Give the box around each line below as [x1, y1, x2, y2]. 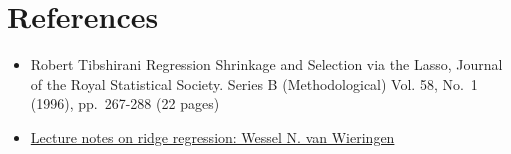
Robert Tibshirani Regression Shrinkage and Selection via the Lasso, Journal [30, 54, 503, 75]
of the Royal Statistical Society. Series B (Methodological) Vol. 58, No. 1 [30, 73, 478, 94]
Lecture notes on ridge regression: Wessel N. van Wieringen [30, 126, 395, 147]
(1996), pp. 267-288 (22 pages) [30, 93, 220, 114]
